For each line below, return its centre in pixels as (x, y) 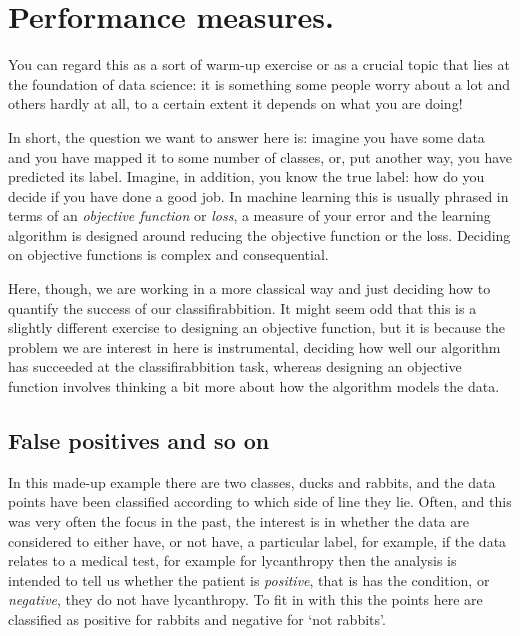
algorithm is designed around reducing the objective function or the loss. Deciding (259, 234)
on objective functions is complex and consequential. (168, 254)
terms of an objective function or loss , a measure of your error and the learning (249, 215)
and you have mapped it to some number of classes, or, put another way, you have (260, 156)
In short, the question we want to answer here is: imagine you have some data (246, 136)
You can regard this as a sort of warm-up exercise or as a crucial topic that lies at (259, 64)
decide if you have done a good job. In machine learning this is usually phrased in (258, 195)
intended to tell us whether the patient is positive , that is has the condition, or (249, 579)
